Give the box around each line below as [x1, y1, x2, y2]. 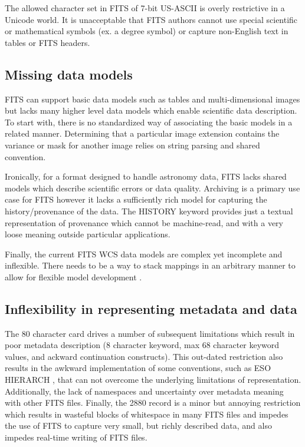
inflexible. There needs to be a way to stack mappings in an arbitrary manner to [5, 259, 296, 271]
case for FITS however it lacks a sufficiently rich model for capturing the [5, 193, 267, 206]
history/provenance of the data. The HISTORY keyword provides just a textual [5, 204, 293, 217]
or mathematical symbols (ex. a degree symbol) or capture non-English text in [5, 25, 288, 37]
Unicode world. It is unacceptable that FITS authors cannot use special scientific [5, 13, 298, 25]
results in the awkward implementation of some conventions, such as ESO [5, 362, 271, 374]
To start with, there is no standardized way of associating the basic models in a [5, 115, 293, 128]
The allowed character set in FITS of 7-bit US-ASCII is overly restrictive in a [5, 2, 285, 14]
